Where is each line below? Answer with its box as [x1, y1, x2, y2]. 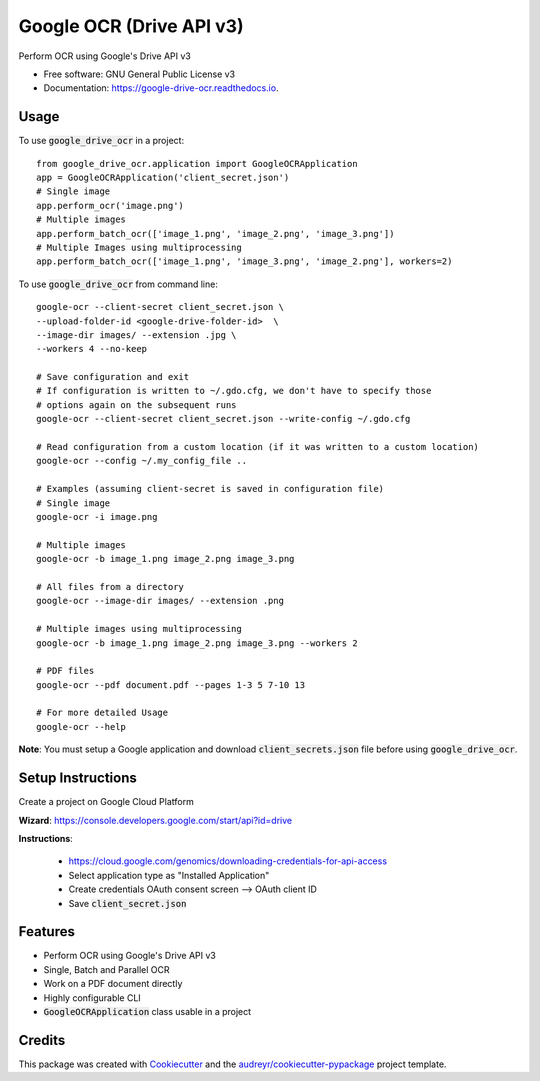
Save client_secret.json [68, 897, 187, 909]
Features [18, 923, 75, 940]
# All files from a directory [36, 581, 185, 592]
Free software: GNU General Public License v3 [43, 68, 236, 80]
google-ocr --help [36, 721, 127, 732]
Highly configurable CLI [43, 991, 142, 1004]
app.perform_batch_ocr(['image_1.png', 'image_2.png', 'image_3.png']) [36, 228, 395, 239]
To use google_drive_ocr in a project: [18, 135, 185, 147]
